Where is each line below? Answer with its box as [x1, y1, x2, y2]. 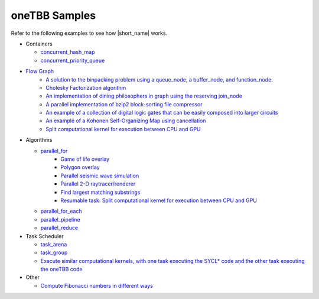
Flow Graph [25, 68, 54, 75]
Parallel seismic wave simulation [60, 172, 139, 179]
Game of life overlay [60, 155, 110, 162]
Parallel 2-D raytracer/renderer [60, 180, 136, 187]
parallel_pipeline [40, 216, 80, 223]
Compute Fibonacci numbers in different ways [40, 282, 153, 289]
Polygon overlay [60, 164, 100, 171]
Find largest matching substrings [60, 188, 141, 196]
